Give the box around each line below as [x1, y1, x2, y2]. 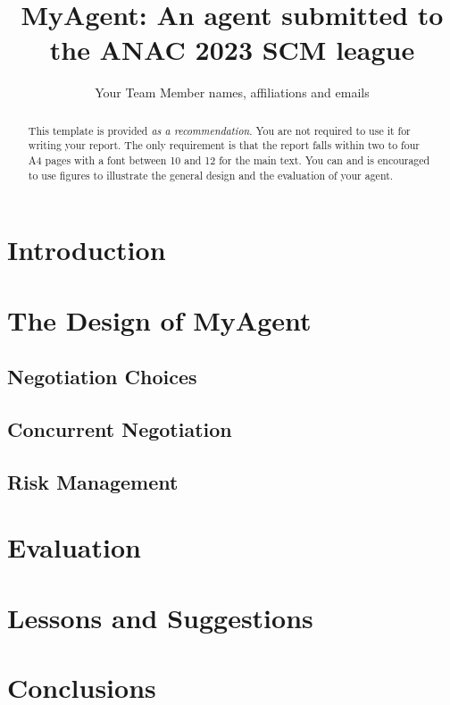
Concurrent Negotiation [7, 415, 232, 443]
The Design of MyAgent [7, 301, 312, 338]
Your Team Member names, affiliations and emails [95, 83, 370, 102]
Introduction [7, 231, 166, 268]
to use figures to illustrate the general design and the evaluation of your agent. [28, 167, 394, 182]
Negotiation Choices [7, 363, 197, 390]
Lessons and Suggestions [7, 599, 313, 635]
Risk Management [7, 467, 179, 495]
